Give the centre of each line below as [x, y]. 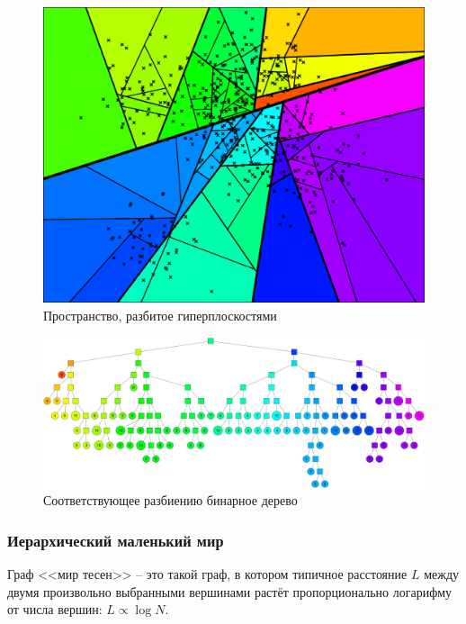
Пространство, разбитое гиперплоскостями [160, 315]
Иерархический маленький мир [116, 540]
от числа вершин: [55, 609]
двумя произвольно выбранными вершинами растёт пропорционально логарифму [230, 591]
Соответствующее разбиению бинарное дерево [170, 500]
